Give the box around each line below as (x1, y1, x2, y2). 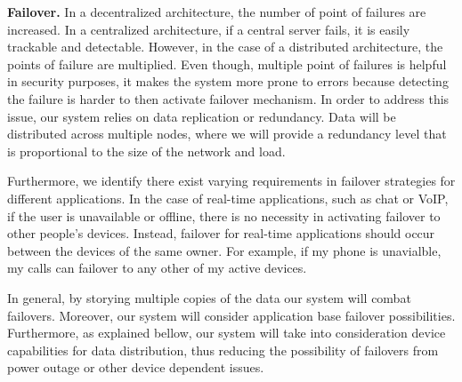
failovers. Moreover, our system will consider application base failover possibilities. (7, 306, 456, 324)
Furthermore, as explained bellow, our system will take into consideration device (7, 323, 446, 342)
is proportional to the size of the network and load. (7, 141, 286, 160)
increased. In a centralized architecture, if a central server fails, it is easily (7, 20, 410, 38)
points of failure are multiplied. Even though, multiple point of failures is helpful (7, 54, 447, 73)
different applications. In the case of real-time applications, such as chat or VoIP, (7, 188, 449, 207)
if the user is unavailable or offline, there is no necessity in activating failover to (7, 206, 441, 225)
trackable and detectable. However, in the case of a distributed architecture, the (7, 37, 443, 56)
